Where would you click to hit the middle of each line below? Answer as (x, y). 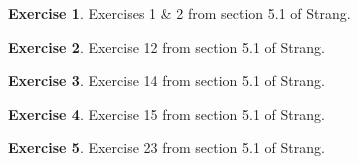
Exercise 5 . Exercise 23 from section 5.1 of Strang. (166, 147)
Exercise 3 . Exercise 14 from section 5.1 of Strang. (166, 80)
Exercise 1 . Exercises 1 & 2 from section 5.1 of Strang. (179, 13)
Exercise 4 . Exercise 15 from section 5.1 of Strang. (166, 113)
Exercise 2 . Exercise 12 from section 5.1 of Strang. (166, 46)
